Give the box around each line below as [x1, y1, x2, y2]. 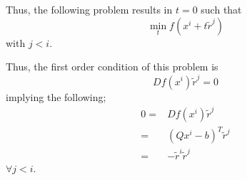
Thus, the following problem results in [6, 2, 173, 16]
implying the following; [6, 89, 106, 104]
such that [201, 2, 242, 16]
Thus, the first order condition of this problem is [6, 59, 218, 74]
